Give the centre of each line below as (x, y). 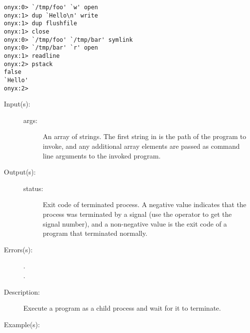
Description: (22, 291)
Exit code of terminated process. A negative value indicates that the (145, 204)
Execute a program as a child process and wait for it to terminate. (122, 308)
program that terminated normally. (95, 233)
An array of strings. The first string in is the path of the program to (144, 136)
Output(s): (20, 172)
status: (33, 188)
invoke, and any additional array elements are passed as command (141, 146)
